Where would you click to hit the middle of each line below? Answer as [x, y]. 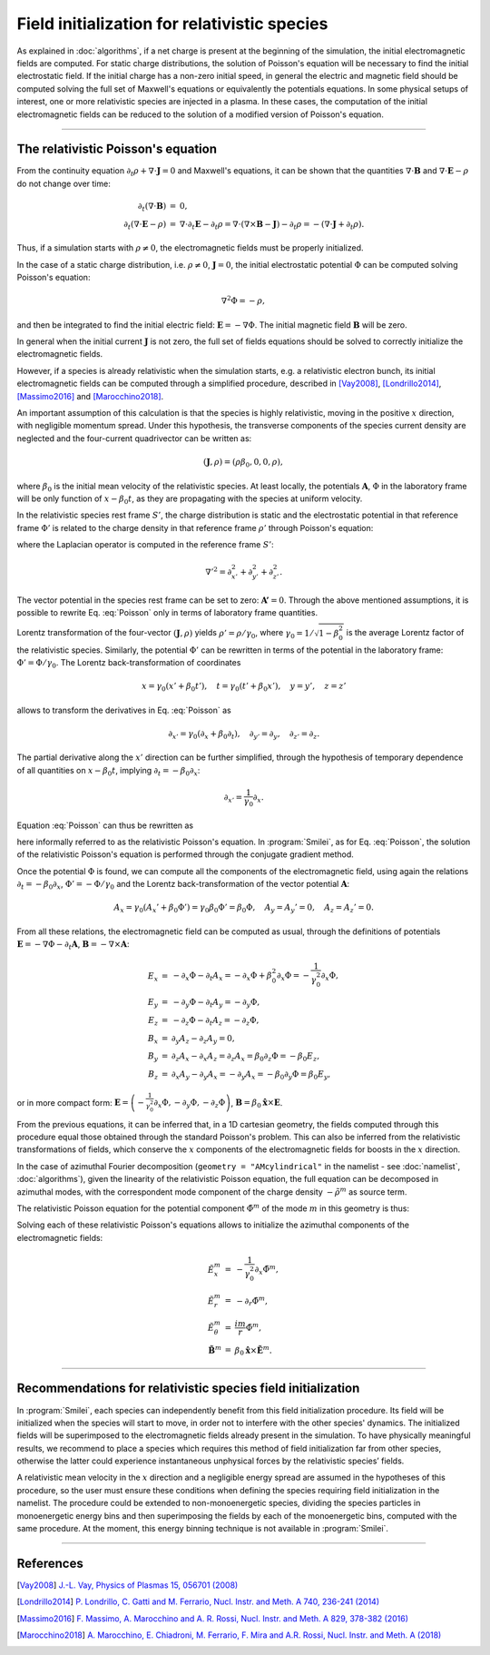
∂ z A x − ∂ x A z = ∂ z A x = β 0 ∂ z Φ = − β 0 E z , [245, 1058]
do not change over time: [64, 183]
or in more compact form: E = [73, 1102]
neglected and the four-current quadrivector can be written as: [134, 438]
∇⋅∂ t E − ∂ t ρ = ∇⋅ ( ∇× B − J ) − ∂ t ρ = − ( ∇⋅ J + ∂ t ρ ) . [272, 225]
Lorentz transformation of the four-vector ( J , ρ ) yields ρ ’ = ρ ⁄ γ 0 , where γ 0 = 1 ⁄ [165, 634]
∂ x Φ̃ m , [266, 1270]
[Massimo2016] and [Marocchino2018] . [90, 396]
